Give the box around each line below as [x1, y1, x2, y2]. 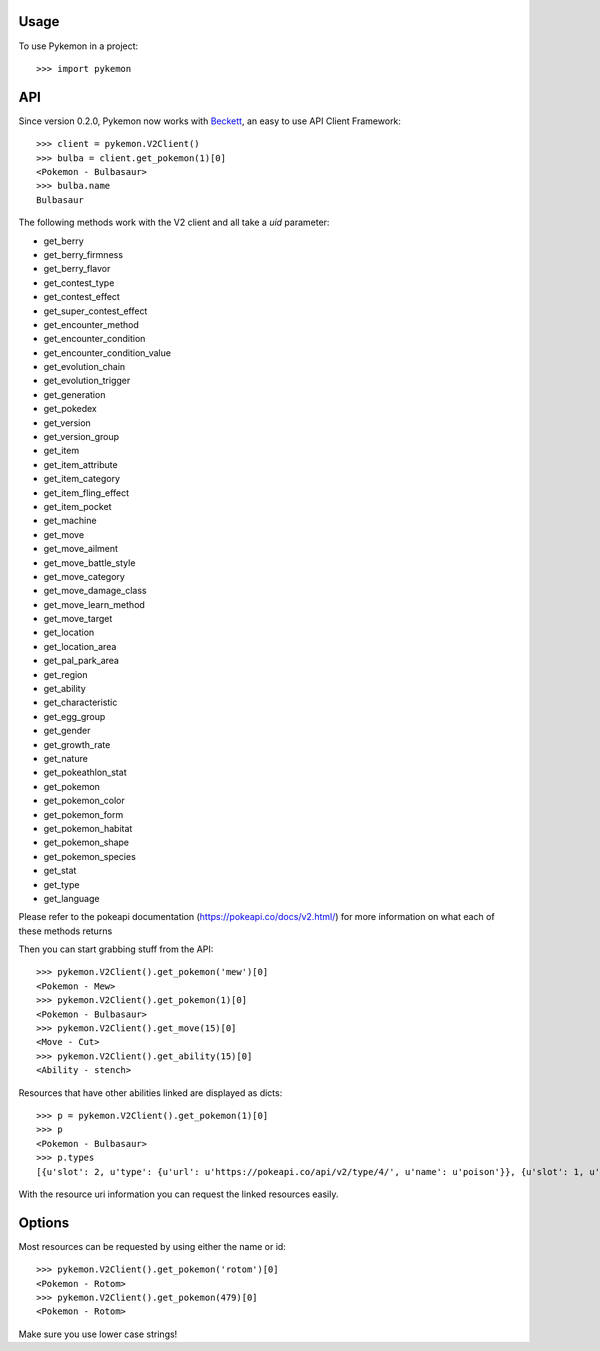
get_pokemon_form [43, 808, 124, 820]
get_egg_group [43, 710, 106, 722]
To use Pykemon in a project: [18, 40, 139, 52]
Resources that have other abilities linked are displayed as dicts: [18, 1086, 283, 1099]
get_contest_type [43, 276, 115, 289]
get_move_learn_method [43, 598, 145, 610]
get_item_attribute [43, 458, 119, 470]
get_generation [43, 388, 106, 400]
